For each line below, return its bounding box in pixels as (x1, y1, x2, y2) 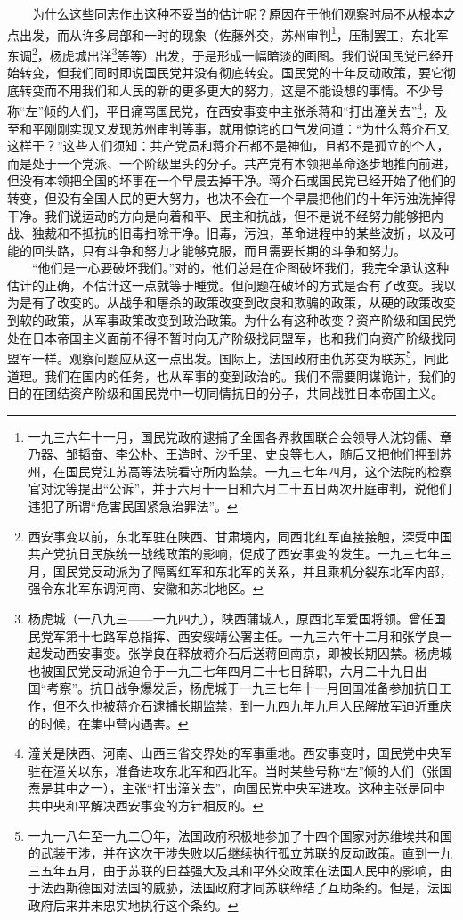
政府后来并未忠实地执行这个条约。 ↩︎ (28, 895, 239, 914)
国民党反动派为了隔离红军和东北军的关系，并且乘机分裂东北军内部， (53, 561, 452, 580)
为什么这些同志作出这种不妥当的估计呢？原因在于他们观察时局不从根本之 (31, 4, 456, 22)
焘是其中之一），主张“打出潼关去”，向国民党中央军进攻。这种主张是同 (28, 778, 434, 797)
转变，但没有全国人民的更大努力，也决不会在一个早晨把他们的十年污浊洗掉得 (7, 188, 456, 207)
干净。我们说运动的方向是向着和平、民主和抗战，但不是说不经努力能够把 (7, 206, 431, 224)
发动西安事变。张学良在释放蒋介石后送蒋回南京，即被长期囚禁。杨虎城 (40, 644, 452, 663)
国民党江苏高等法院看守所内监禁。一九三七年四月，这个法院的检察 (65, 461, 452, 480)
